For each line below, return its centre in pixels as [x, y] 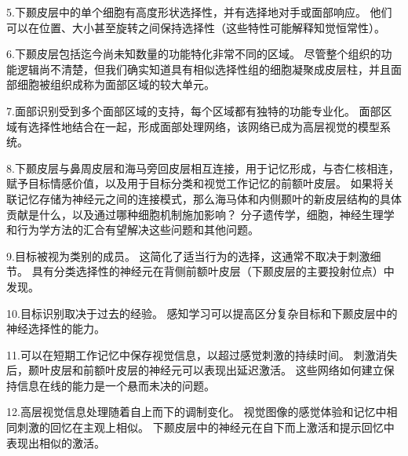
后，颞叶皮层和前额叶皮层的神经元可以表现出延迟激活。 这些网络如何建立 [195, 370]
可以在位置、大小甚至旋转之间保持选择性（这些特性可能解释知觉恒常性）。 [196, 27]
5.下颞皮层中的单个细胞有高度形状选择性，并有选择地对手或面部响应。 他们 [199, 12]
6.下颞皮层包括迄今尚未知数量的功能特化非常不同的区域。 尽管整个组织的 [194, 54]
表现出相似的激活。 [56, 442]
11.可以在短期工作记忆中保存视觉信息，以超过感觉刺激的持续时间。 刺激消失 [202, 354]
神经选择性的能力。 [56, 328]
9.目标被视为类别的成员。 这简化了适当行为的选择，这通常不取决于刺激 [188, 255]
